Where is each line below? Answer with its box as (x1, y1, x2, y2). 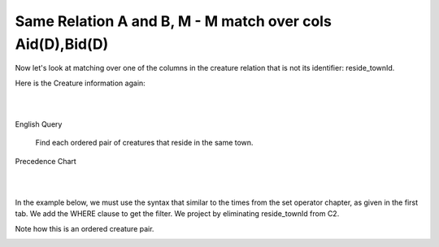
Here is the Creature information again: (15, 78, 146, 88)
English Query (15, 119, 63, 129)
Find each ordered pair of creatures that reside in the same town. (35, 138, 254, 148)
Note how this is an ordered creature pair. (15, 223, 154, 233)
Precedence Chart (15, 156, 76, 166)
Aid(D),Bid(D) (15, 35, 109, 53)
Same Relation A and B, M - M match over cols (15, 12, 333, 30)
